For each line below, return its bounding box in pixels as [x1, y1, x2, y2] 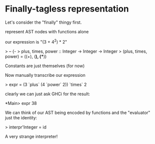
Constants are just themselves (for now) [5, 63, 85, 69]
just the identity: [5, 115, 37, 120]
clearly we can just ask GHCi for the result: [5, 91, 90, 97]
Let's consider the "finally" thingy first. [5, 19, 82, 25]
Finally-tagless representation [5, 3, 129, 14]
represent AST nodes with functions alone [5, 29, 89, 34]
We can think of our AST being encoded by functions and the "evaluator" [5, 110, 151, 115]
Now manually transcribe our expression [5, 72, 86, 78]
